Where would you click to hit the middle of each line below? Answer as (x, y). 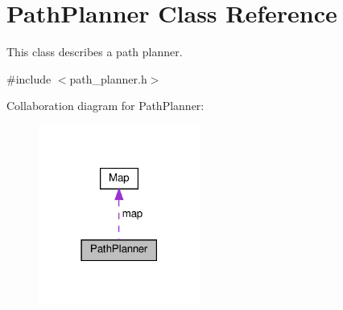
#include (29, 78)
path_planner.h (108, 78)
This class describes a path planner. (95, 52)
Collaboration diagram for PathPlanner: (105, 106)
